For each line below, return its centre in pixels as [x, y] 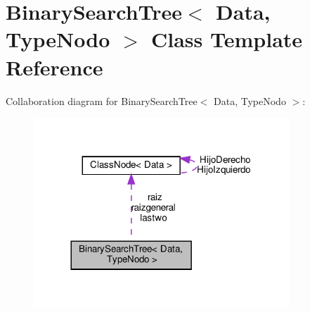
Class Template [227, 39]
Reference [54, 67]
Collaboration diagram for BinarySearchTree [102, 100]
